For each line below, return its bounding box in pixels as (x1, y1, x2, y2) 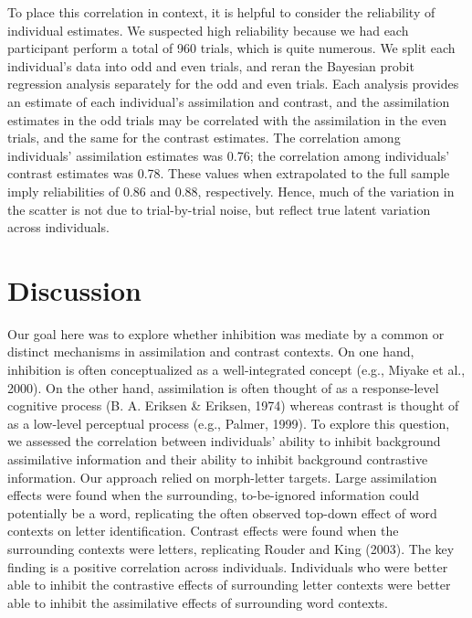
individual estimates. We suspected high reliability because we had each (7, 20, 409, 39)
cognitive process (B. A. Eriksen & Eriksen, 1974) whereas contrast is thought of (7, 396, 459, 415)
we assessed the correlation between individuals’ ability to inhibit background (7, 432, 441, 451)
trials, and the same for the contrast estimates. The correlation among (7, 128, 401, 147)
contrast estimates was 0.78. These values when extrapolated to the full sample (7, 164, 450, 183)
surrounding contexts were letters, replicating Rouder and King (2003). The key (7, 538, 455, 558)
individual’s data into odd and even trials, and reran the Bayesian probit (7, 56, 414, 75)
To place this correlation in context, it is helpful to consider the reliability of (7, 3, 435, 21)
